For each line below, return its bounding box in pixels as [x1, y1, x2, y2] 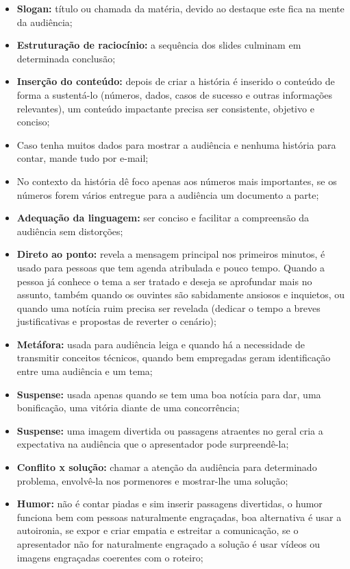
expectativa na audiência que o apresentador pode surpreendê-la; [16, 437, 289, 451]
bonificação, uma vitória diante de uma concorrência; [16, 400, 240, 415]
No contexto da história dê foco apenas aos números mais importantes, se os [16, 173, 337, 188]
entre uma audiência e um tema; [16, 364, 153, 378]
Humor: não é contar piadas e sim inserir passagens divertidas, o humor [16, 496, 323, 511]
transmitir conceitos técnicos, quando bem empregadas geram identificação [16, 350, 331, 365]
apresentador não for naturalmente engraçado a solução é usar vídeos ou [16, 537, 321, 550]
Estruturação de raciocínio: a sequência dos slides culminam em [16, 38, 301, 52]
